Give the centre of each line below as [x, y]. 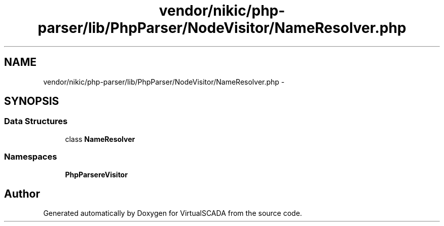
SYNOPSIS [32, 101]
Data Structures [36, 121]
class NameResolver [100, 139]
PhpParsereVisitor [96, 174]
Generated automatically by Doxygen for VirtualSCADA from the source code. [173, 213]
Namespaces [31, 157]
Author [22, 194]
